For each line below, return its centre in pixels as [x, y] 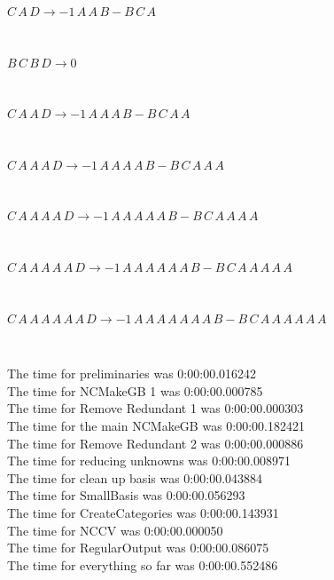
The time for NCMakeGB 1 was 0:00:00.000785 [135, 390]
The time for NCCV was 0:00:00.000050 [115, 530]
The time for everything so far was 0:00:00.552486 [143, 564]
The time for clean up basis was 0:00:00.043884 [135, 477]
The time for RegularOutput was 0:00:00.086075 [138, 548]
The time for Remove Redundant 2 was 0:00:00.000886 [155, 443]
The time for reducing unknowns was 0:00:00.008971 [149, 461]
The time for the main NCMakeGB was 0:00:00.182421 [156, 425]
